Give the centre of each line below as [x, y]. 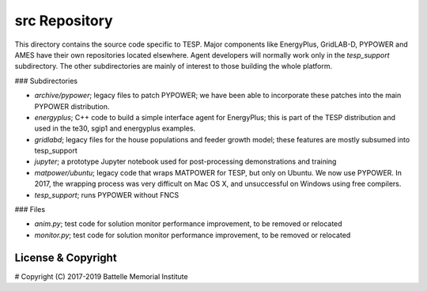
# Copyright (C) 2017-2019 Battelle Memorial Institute [102, 276]
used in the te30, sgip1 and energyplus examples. [115, 128]
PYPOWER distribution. [72, 106]
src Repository [64, 21]
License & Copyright [66, 257]
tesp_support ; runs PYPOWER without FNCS [107, 195]
